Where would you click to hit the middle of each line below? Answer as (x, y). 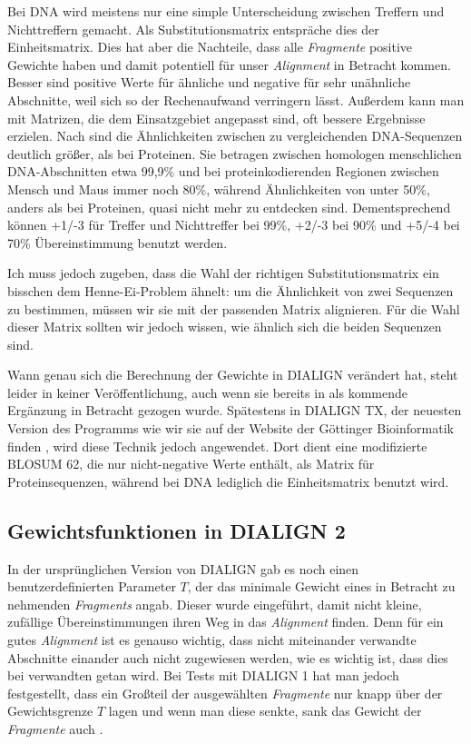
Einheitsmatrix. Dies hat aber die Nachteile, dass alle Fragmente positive (210, 47)
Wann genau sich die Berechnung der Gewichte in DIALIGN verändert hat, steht (233, 375)
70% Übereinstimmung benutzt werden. (118, 242)
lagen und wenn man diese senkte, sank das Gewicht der (265, 711)
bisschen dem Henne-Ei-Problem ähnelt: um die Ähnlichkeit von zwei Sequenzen (231, 290)
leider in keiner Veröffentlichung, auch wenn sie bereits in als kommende (207, 392)
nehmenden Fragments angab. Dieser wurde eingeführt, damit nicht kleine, (215, 604)
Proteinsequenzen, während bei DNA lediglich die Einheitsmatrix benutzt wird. (228, 481)
